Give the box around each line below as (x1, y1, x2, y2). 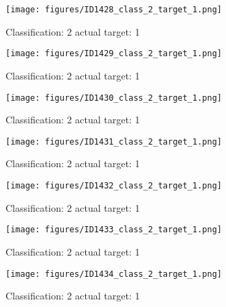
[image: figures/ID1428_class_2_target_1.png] (5, 5, 222, 14)
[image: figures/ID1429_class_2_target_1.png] (5, 49, 222, 59)
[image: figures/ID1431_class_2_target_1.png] (5, 136, 222, 147)
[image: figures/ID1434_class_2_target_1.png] (5, 269, 222, 279)
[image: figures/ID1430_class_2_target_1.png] (5, 93, 222, 103)
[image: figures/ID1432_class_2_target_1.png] (5, 181, 222, 191)
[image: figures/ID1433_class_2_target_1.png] (5, 225, 222, 235)
